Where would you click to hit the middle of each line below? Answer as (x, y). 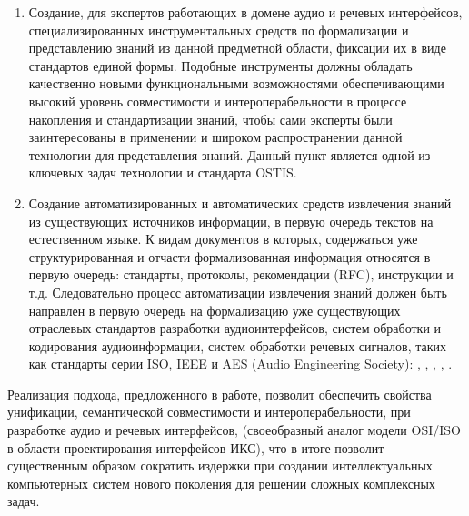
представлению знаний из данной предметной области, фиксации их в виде (237, 48)
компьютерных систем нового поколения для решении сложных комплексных (221, 483)
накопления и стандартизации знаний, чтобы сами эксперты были (210, 119)
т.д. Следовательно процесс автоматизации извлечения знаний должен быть (238, 292)
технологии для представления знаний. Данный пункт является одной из (230, 154)
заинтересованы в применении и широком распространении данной (215, 137)
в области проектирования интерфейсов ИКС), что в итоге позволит (196, 447)
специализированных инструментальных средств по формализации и (219, 30)
